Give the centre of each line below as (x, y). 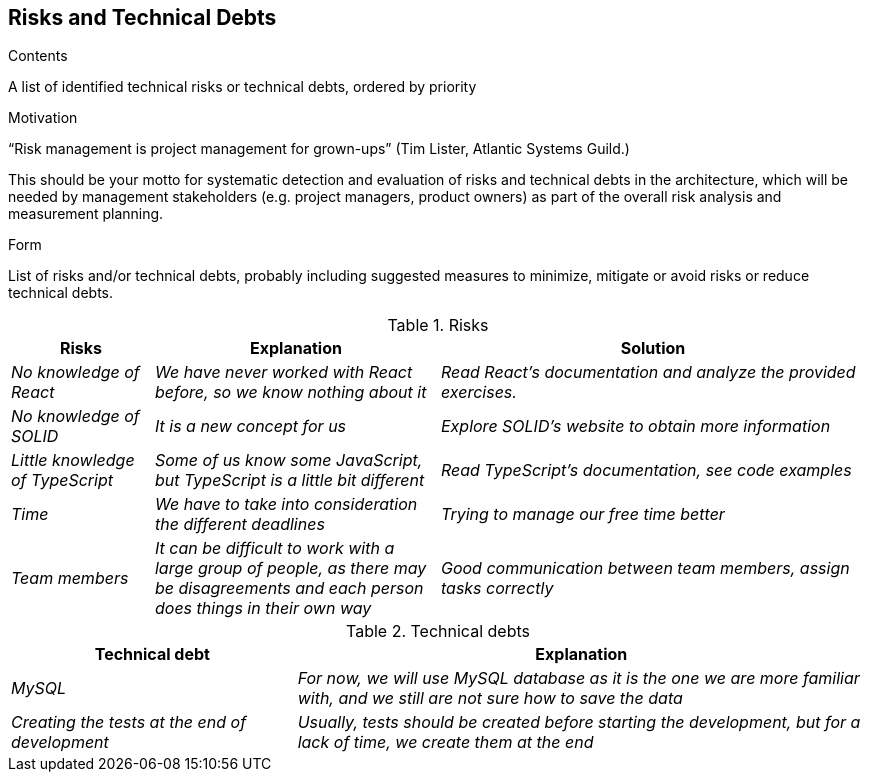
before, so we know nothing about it (290, 392)
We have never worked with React (283, 372)
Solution (653, 348)
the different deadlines (239, 524)
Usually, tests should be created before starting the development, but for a (579, 722)
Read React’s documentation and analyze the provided (648, 372)
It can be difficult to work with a (274, 548)
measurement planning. (86, 214)
